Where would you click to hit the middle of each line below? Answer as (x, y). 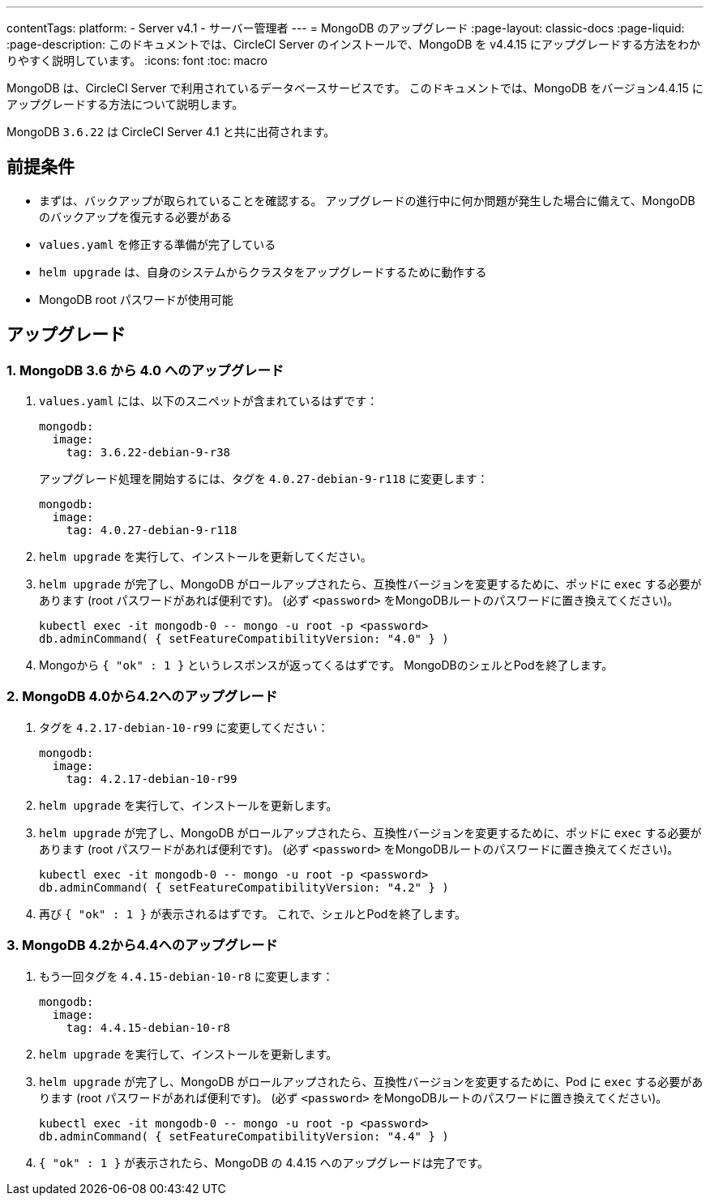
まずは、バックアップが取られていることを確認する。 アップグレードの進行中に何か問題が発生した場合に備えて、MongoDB (367, 200)
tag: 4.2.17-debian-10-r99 (152, 779)
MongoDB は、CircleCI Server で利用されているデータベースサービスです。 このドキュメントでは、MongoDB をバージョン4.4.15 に (355, 88)
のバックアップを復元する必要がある (135, 216)
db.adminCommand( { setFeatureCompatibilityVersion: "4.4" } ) (244, 1136)
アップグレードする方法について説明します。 (125, 104)
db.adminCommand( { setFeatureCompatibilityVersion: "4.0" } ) (244, 639)
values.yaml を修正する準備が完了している (158, 244)
